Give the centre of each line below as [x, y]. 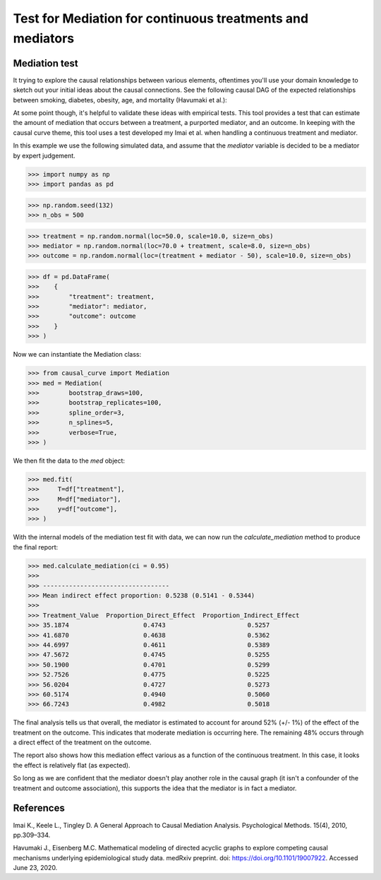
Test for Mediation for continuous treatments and [161, 18]
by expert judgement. [44, 155]
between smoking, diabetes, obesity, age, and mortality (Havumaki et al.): [120, 100]
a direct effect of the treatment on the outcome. [82, 742]
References [39, 808]
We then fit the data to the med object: [69, 460]
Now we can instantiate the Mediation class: [77, 355]
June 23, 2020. [35, 868]
